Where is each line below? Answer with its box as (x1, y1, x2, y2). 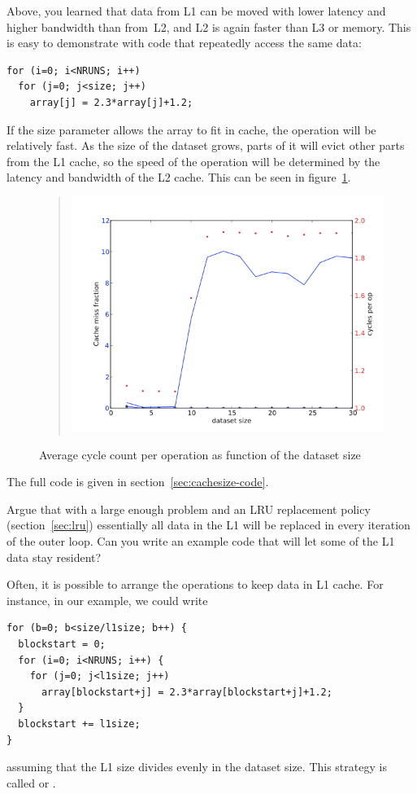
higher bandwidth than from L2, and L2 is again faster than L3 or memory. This (7, 18, 411, 35)
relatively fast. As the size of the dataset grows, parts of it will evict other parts (7, 137, 405, 154)
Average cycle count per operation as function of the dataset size (39, 445, 361, 463)
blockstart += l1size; (18, 717, 141, 730)
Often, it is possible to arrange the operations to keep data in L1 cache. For (7, 576, 384, 593)
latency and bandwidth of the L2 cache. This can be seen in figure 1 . (7, 169, 351, 186)
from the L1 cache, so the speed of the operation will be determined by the (7, 152, 380, 169)
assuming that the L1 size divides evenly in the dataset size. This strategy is (7, 758, 387, 775)
